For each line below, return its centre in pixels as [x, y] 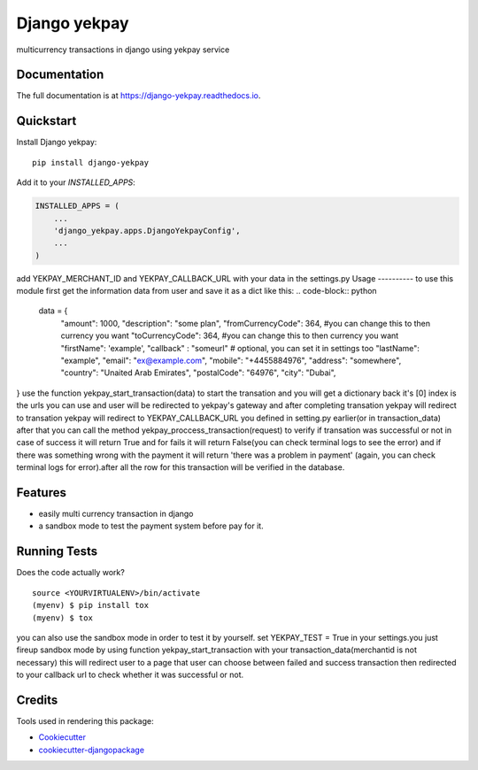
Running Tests [57, 552]
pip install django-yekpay [91, 162]
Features [41, 493]
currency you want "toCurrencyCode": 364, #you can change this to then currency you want [230, 335]
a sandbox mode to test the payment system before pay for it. [151, 526]
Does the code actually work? [71, 573]
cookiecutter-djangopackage [92, 750]
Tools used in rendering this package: [85, 720]
